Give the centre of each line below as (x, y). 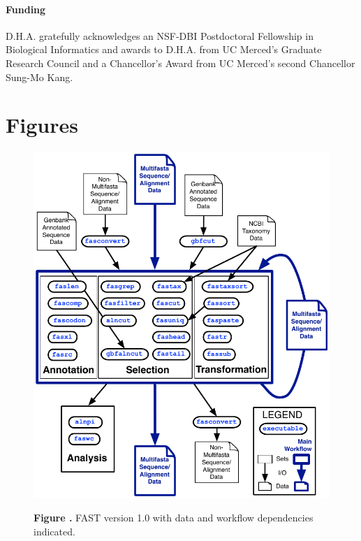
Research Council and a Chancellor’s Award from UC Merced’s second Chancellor (180, 63)
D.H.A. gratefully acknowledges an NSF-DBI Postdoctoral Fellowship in (160, 35)
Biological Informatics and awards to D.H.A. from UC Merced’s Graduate (164, 49)
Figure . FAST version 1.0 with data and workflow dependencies (174, 518)
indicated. (54, 532)
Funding (26, 9)
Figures (42, 125)
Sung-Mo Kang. (39, 77)
